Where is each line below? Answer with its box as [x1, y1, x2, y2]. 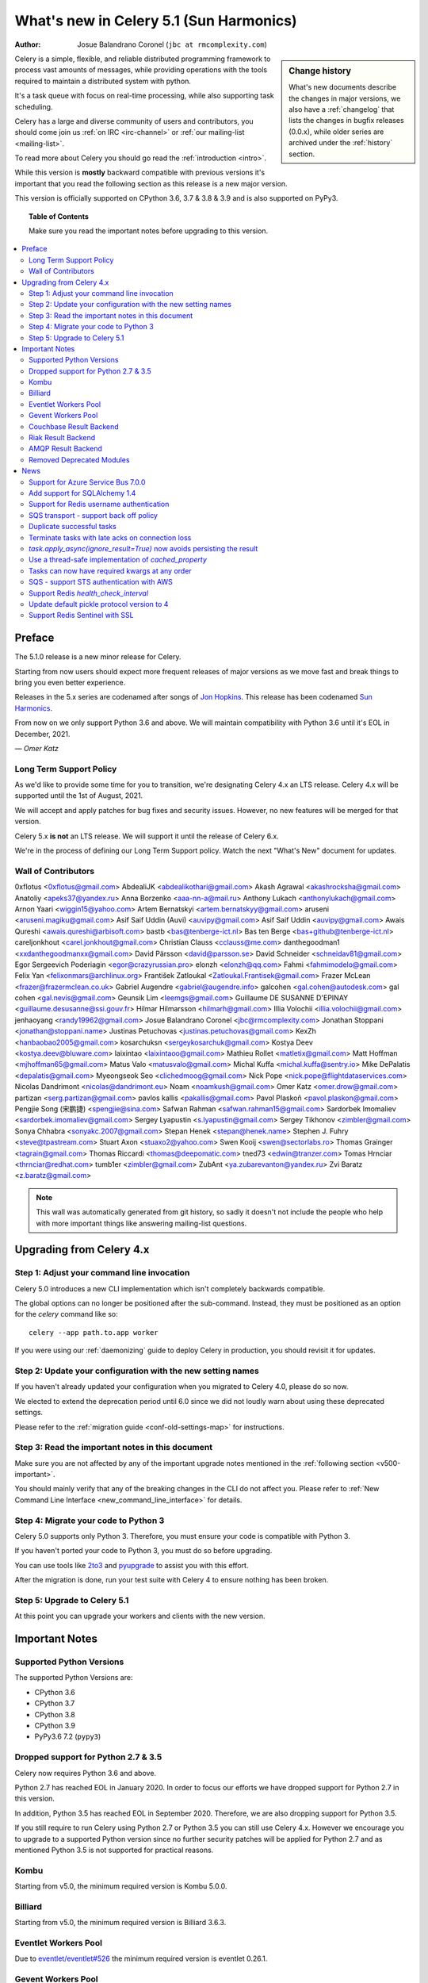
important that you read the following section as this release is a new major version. [14, 178, 289, 188]
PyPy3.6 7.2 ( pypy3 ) [34, 1732, 101, 1741]
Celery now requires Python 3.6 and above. [14, 1768, 157, 1778]
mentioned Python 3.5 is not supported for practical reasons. [14, 1845, 214, 1855]
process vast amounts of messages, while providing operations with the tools [14, 65, 268, 75]
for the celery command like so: [14, 1310, 118, 1319]
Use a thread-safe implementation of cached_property [29, 555, 208, 565]
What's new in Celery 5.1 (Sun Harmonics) [14, 12, 297, 29]
